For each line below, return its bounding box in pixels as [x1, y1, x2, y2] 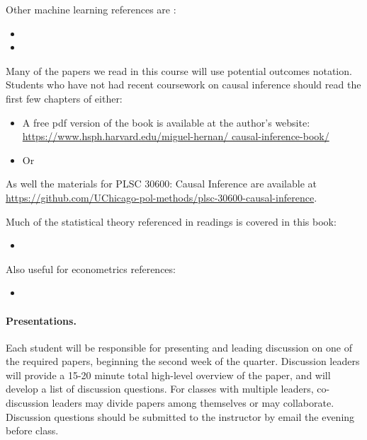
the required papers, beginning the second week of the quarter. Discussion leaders [6, 354, 360, 369]
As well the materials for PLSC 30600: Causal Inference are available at [6, 176, 317, 191]
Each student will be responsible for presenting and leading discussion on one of [6, 340, 352, 354]
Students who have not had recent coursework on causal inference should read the [6, 77, 361, 92]
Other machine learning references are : [6, 2, 176, 16]
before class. [6, 423, 59, 438]
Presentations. [6, 313, 77, 328]
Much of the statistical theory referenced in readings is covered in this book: [6, 214, 337, 228]
